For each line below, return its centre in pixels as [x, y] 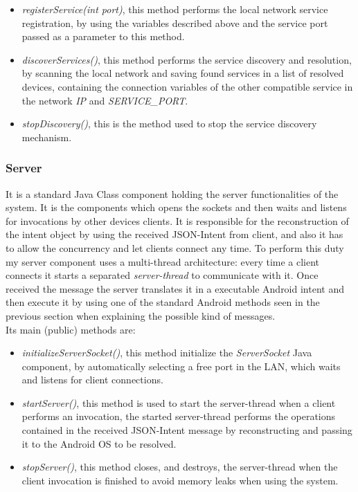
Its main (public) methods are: [71, 329]
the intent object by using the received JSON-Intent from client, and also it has [174, 234]
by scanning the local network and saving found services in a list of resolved [183, 73]
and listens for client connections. [92, 380]
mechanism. [47, 137]
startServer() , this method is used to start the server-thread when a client [179, 402]
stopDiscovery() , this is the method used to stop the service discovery [169, 124]
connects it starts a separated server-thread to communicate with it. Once [162, 275]
